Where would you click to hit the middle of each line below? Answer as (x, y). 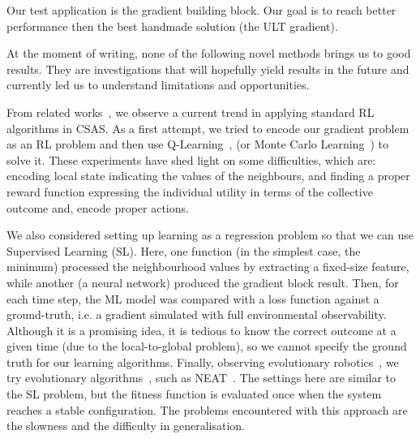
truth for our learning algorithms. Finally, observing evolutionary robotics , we (203, 362)
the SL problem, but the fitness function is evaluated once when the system (194, 394)
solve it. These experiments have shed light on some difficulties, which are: (191, 159)
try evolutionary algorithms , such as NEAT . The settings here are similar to (201, 378)
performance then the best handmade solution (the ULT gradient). (172, 26)
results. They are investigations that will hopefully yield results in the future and (208, 69)
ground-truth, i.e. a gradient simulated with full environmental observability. (197, 314)
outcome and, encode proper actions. (98, 207)
